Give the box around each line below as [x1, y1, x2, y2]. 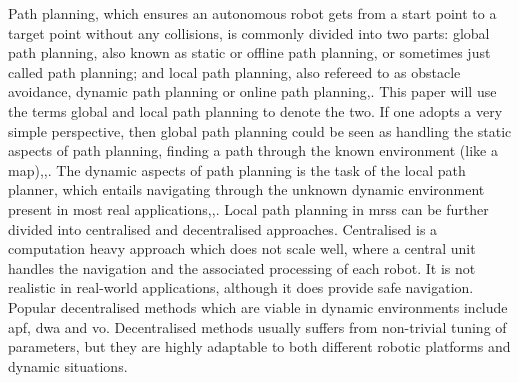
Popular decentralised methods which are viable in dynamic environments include [8, 296, 508, 317]
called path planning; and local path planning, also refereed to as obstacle [8, 61, 461, 82]
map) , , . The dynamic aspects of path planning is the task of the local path [8, 159, 466, 180]
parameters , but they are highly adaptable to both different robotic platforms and [8, 336, 511, 357]
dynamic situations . [8, 355, 128, 376]
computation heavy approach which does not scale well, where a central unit [8, 238, 476, 259]
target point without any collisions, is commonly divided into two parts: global [8, 22, 490, 43]
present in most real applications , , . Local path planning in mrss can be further [8, 198, 489, 219]
